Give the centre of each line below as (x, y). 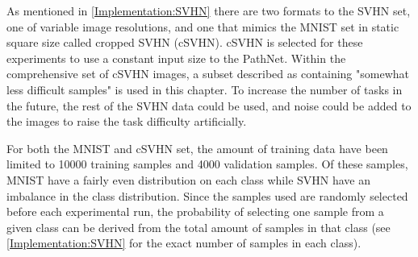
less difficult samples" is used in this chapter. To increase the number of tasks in (205, 89)
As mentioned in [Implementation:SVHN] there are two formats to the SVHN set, (209, 10)
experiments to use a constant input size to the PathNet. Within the (176, 58)
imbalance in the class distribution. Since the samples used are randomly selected (207, 195)
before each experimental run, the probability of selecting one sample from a (195, 211)
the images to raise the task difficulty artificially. (127, 121)
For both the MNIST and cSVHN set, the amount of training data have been (197, 148)
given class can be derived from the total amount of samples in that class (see (199, 227)
